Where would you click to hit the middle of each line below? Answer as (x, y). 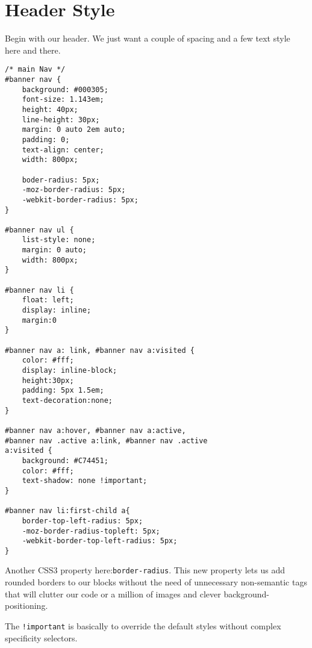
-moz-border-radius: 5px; (74, 190)
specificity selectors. (41, 637)
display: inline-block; (70, 370)
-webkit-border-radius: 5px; (80, 200)
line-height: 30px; (61, 120)
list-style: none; (59, 240)
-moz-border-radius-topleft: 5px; (91, 531)
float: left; (48, 300)
